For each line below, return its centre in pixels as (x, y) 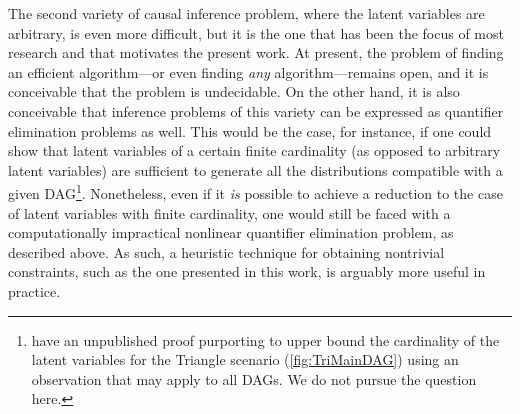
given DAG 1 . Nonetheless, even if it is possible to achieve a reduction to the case (255, 191)
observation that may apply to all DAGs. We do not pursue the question (254, 378)
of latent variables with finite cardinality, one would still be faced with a (229, 212)
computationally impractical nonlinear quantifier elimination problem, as (231, 232)
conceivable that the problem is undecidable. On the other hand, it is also (234, 91)
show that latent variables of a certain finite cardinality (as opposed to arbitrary (254, 150)
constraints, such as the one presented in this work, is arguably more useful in (247, 271)
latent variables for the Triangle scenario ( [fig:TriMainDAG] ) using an (245, 359)
